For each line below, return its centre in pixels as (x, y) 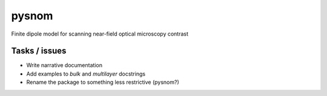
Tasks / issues (39, 51)
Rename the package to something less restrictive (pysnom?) (103, 82)
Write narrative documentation (64, 65)
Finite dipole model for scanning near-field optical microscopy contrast (100, 34)
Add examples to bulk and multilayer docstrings (86, 74)
